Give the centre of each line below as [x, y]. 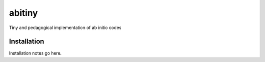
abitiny [24, 13]
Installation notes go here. [35, 53]
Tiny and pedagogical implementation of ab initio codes [65, 28]
